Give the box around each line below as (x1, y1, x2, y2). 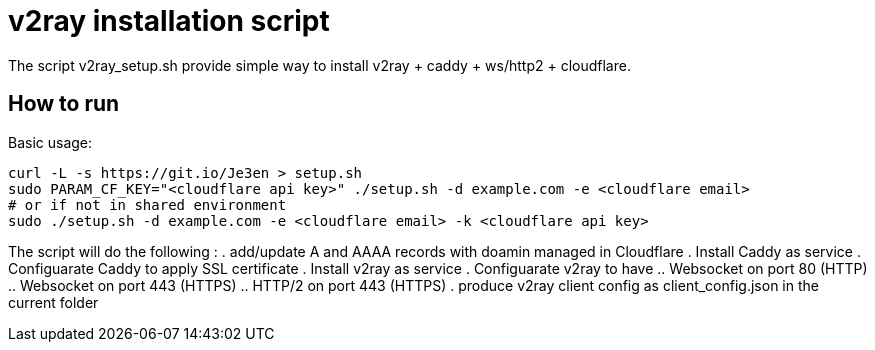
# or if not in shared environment (8, 196, 287, 213)
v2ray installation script (8, 4, 330, 38)
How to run (8, 91, 120, 117)
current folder (8, 293, 99, 311)
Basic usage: (8, 133, 93, 151)
